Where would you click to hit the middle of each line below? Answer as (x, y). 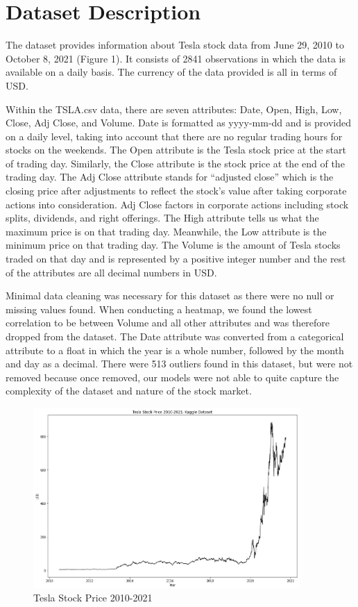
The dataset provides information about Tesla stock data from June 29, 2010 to (175, 45)
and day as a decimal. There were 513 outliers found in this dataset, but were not (179, 364)
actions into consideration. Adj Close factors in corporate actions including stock (177, 204)
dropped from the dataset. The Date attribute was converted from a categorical (175, 336)
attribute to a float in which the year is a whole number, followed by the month (175, 350)
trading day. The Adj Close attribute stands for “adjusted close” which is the (170, 177)
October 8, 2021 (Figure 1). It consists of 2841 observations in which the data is (176, 58)
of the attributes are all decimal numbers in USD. (111, 272)
